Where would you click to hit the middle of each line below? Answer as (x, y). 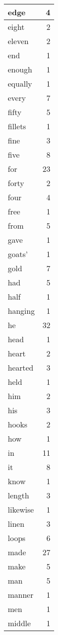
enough (20, 69)
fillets (17, 126)
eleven (18, 41)
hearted (21, 367)
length (19, 495)
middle (19, 623)
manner (21, 595)
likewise (21, 509)
